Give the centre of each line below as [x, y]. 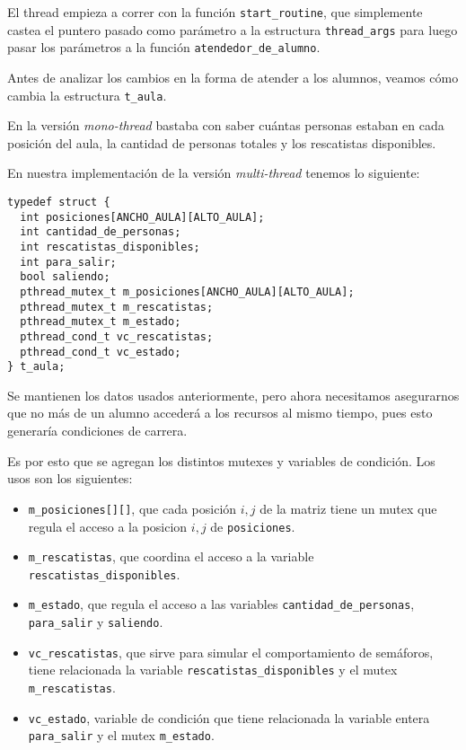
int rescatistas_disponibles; [110, 247]
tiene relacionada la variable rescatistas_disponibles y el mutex [213, 670]
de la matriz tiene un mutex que [348, 508]
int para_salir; [68, 262]
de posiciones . [253, 526]
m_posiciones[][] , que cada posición [132, 508]
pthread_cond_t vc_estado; [101, 352]
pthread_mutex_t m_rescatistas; [117, 307]
